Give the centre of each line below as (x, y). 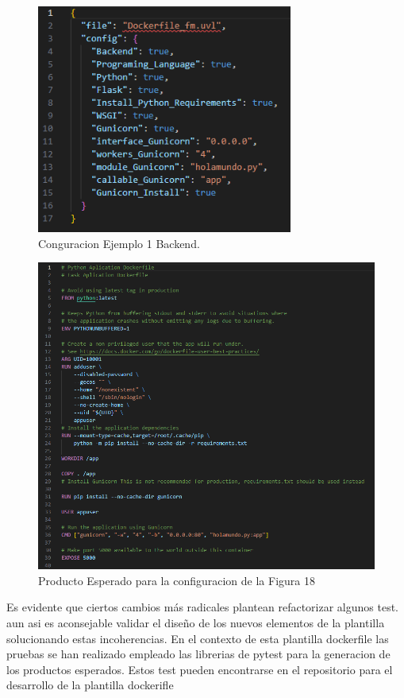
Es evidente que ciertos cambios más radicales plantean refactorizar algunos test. (202, 607)
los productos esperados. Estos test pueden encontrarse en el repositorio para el (200, 669)
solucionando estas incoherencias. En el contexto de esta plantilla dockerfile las (198, 638)
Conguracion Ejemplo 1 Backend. (119, 243)
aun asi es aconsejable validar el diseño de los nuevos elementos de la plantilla (196, 622)
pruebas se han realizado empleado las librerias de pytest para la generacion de (198, 654)
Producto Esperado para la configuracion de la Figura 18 (177, 580)
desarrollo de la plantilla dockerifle (90, 685)
